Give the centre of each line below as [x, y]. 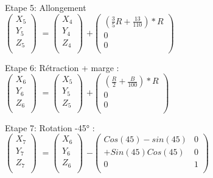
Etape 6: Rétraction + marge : [62, 67]
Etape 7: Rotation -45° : [50, 127]
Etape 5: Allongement [46, 7]
